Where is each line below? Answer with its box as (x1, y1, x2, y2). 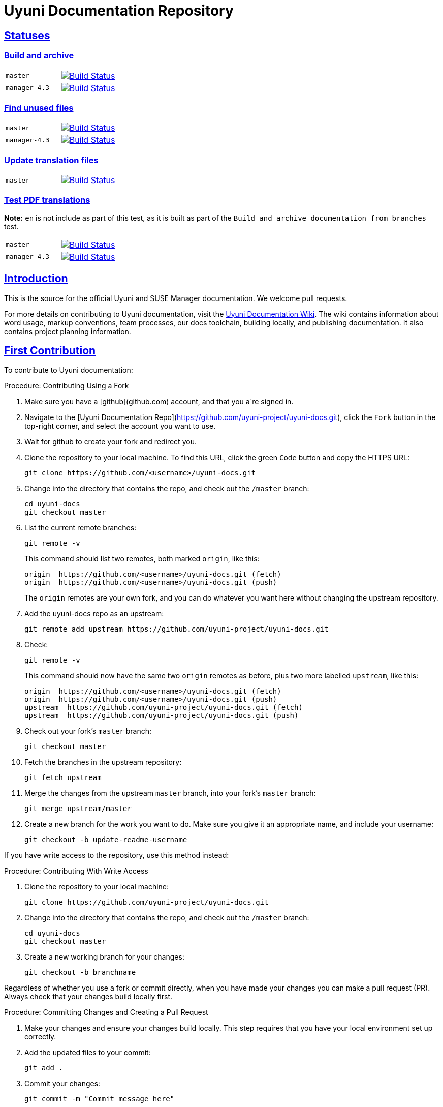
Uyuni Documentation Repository (4, 2, 234, 19)
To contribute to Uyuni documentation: (4, 366, 133, 375)
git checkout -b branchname (24, 968, 136, 977)
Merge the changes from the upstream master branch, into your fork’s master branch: (24, 789, 316, 798)
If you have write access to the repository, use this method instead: (4, 851, 229, 860)
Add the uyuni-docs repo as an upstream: (24, 609, 164, 618)
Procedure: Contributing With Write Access (4, 866, 148, 876)
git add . (24, 1064, 63, 1072)
